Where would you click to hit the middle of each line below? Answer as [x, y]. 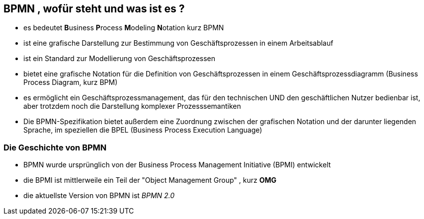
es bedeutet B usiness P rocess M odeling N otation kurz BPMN [124, 28]
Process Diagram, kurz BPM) [71, 82]
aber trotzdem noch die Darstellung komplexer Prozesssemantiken [132, 106]
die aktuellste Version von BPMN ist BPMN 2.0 [99, 196]
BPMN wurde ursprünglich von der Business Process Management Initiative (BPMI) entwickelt [177, 165]
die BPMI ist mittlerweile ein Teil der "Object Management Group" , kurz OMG [150, 180]
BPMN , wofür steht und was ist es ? [94, 9]
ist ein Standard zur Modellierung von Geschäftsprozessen [120, 59]
